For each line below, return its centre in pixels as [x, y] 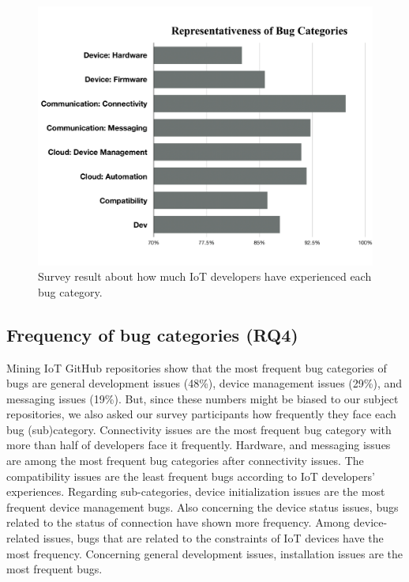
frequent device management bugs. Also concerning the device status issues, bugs [203, 506]
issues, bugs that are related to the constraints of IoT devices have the [213, 538]
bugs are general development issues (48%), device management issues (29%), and [204, 383]
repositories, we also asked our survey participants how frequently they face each [201, 414]
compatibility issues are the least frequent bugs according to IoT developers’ [191, 476]
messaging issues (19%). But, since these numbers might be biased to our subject [203, 398]
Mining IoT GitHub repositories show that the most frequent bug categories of [197, 367]
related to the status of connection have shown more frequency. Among [178, 522]
